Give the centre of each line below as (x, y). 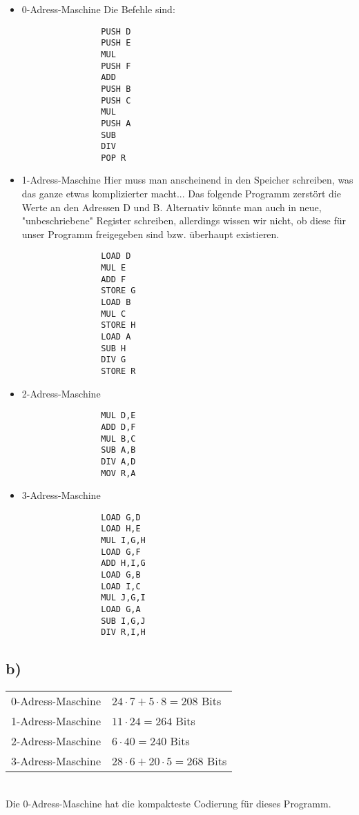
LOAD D (116, 256)
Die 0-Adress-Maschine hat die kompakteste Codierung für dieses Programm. (168, 803)
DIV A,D (118, 461)
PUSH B (116, 89)
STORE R (118, 371)
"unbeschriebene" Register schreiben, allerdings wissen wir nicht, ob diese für (184, 220)
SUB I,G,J (123, 621)
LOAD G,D (121, 517)
